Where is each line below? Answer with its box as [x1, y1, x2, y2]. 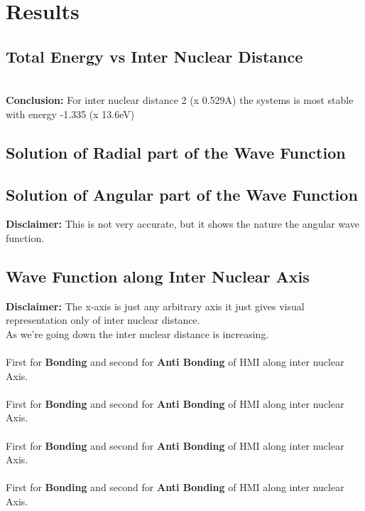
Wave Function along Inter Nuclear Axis [6, 265, 310, 287]
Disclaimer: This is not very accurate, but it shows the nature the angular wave [6, 216, 359, 231]
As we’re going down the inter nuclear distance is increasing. [6, 326, 269, 341]
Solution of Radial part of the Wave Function [6, 141, 346, 163]
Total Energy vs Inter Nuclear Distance [6, 45, 303, 67]
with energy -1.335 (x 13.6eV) [6, 106, 135, 121]
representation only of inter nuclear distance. [6, 312, 200, 327]
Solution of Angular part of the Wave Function [6, 183, 358, 205]
